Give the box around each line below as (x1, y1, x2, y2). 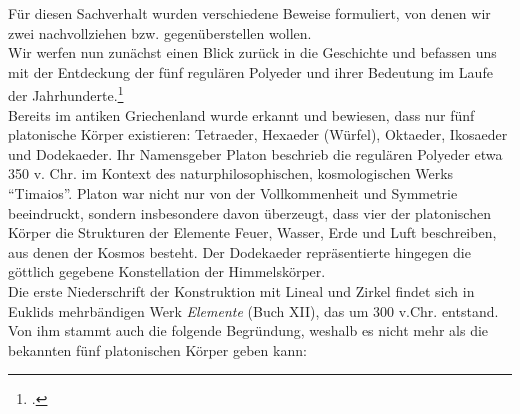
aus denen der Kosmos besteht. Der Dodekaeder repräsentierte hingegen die (8, 241, 471, 262)
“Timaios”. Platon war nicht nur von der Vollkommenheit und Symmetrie (8, 183, 458, 203)
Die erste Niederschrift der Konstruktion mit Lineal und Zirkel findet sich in (8, 280, 475, 301)
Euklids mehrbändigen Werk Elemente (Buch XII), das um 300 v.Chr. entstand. (8, 300, 499, 321)
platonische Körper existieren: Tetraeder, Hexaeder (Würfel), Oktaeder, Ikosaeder (8, 124, 508, 145)
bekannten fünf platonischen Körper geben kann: (8, 339, 307, 360)
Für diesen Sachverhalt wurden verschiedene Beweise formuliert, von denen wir (8, 3, 491, 23)
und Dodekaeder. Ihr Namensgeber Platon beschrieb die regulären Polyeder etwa (8, 143, 503, 164)
